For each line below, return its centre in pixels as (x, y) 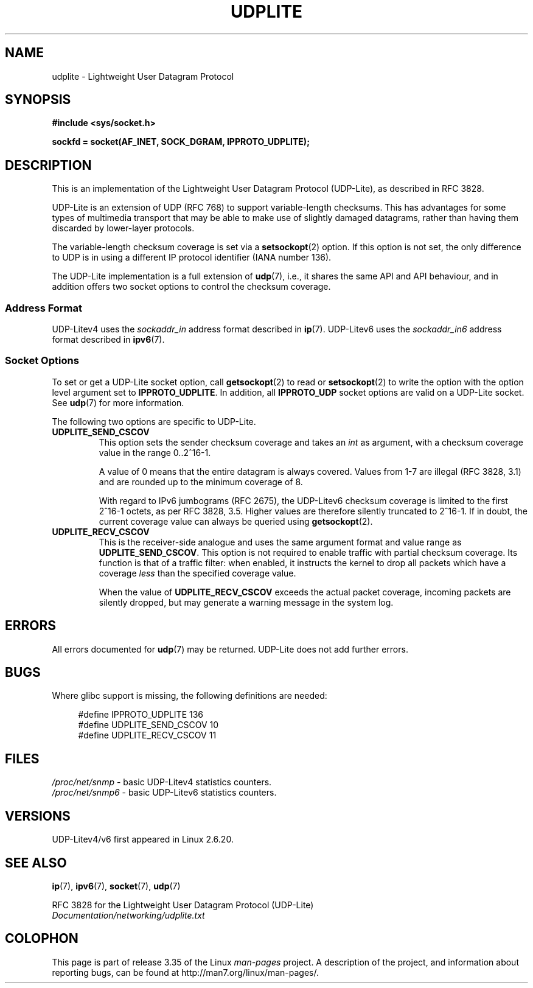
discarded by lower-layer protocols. (123, 228)
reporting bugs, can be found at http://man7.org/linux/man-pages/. (185, 972)
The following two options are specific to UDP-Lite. (154, 421)
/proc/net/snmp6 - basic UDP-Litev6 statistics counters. (164, 793)
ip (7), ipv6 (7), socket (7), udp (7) (116, 886)
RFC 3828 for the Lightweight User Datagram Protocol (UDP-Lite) (183, 905)
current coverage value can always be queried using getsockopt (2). (236, 521)
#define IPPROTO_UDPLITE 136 (141, 715)
